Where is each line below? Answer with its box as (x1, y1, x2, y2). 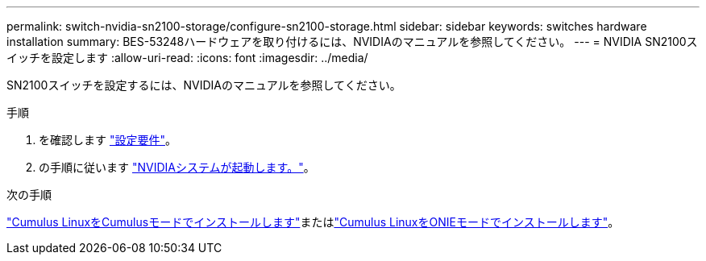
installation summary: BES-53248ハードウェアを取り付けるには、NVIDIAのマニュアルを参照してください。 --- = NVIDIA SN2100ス (6, 35, 698, 48)
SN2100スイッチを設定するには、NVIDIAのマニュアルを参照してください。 (6, 78, 401, 92)
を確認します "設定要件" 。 (39, 133, 176, 147)
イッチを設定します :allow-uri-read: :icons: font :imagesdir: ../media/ (6, 51, 368, 64)
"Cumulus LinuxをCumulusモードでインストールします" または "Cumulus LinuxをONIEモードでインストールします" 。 (6, 215, 620, 229)
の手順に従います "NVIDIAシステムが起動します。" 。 (39, 160, 315, 174)
